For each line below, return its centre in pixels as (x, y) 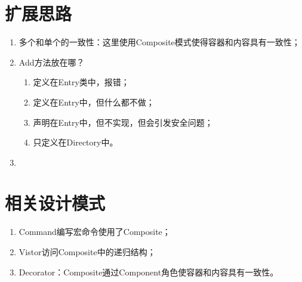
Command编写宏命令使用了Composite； (95, 232)
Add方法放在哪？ (52, 62)
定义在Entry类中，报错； (81, 82)
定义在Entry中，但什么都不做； (94, 102)
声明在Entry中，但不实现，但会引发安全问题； (123, 122)
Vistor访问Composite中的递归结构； (87, 252)
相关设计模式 (55, 203)
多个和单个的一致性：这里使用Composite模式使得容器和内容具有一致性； (159, 42)
